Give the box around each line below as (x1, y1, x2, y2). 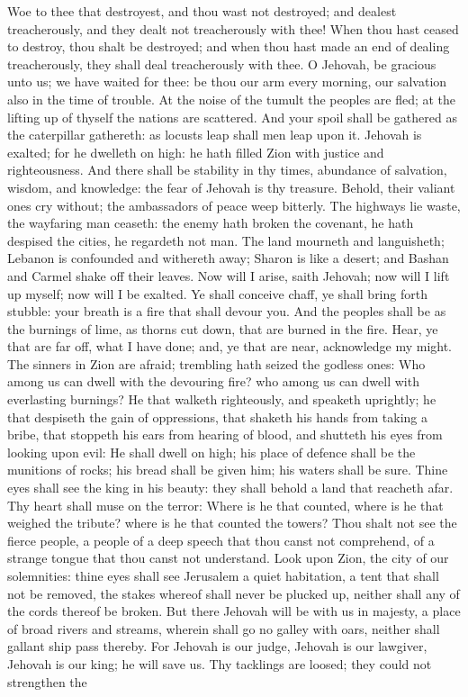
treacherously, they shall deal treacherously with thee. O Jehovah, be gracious (7, 54, 436, 73)
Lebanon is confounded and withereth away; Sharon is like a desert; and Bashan (7, 249, 449, 267)
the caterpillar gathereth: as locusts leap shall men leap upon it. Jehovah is (7, 125, 422, 144)
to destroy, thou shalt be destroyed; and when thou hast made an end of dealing (7, 37, 450, 56)
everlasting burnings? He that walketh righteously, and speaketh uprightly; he (7, 390, 436, 409)
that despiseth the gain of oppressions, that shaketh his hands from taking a (7, 407, 427, 426)
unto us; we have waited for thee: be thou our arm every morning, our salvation (7, 72, 447, 91)
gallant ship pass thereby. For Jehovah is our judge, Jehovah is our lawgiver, (7, 637, 427, 656)
